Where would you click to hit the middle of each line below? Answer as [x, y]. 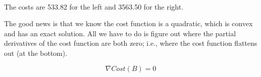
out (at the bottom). [36, 53]
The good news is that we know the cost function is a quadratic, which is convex [128, 23]
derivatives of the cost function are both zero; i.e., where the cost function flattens [131, 43]
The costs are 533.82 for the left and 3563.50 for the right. [94, 6]
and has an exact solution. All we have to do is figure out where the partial [120, 33]
